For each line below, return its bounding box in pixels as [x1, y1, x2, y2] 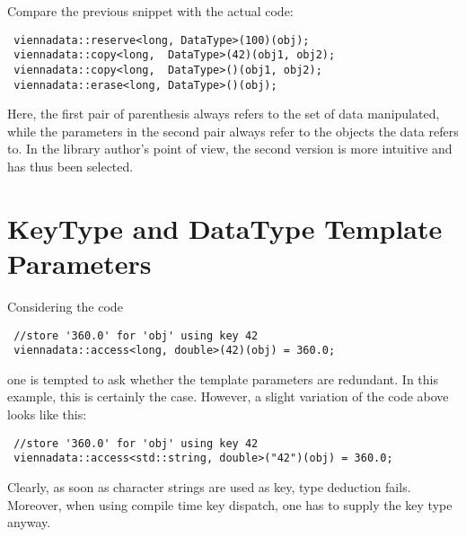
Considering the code [7, 296, 123, 315]
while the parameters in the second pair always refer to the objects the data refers [7, 121, 459, 140]
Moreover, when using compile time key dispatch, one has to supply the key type [7, 495, 453, 514]
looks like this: [7, 405, 87, 423]
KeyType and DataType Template [7, 209, 443, 246]
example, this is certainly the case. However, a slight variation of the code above [7, 387, 449, 406]
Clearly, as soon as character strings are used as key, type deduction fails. [7, 477, 411, 496]
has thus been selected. [7, 157, 134, 175]
